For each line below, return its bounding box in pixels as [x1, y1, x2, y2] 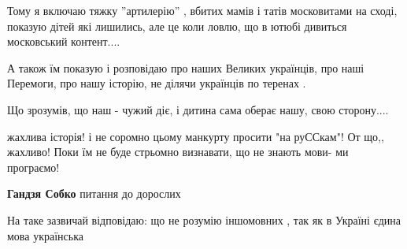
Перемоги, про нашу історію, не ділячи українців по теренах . [7, 75, 306, 91]
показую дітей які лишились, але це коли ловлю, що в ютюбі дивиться [7, 17, 347, 34]
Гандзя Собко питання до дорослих [7, 185, 181, 202]
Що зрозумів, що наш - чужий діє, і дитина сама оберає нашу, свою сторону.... [7, 101, 389, 117]
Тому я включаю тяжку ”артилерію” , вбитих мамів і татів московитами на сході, [7, 2, 398, 18]
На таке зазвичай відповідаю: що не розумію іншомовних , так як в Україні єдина [7, 211, 401, 228]
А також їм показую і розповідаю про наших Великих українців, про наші [7, 59, 364, 76]
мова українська [7, 227, 83, 243]
